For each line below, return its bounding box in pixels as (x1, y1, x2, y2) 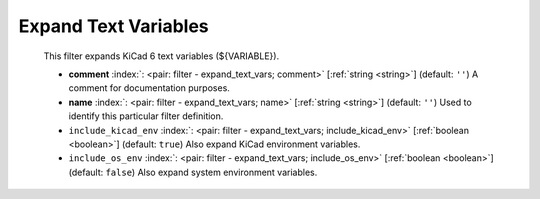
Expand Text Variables (18, 15, 209, 37)
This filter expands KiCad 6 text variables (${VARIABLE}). (43, 50, 280, 62)
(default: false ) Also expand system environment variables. (68, 166, 318, 178)
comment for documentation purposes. (68, 82, 230, 94)
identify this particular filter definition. (68, 110, 224, 122)
